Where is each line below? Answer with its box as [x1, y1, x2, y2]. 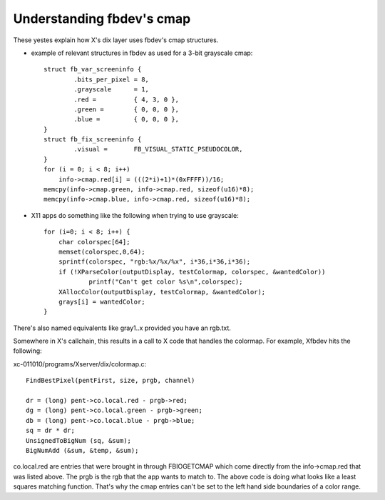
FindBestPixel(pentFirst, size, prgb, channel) [26, 376, 195, 385]
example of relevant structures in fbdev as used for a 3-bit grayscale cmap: [31, 49, 253, 57]
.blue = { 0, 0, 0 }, [73, 115, 180, 124]
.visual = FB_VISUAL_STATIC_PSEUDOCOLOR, [73, 145, 243, 154]
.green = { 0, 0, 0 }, [73, 105, 180, 114]
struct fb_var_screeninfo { [43, 65, 142, 74]
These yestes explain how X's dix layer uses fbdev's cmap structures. [13, 36, 219, 44]
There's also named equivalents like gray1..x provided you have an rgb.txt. [13, 324, 232, 332]
